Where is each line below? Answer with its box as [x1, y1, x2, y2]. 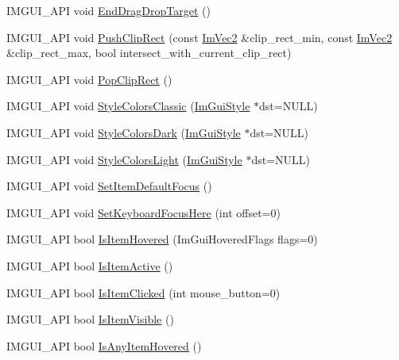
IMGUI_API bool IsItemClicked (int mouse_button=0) [6, 284, 281, 301]
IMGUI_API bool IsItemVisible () [6, 311, 174, 327]
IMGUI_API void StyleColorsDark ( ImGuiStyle [6, 124, 241, 140]
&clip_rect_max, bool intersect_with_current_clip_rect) [6, 44, 292, 61]
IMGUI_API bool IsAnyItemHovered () [6, 337, 202, 354]
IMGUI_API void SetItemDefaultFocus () [6, 178, 212, 194]
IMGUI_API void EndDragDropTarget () [6, 2, 211, 18]
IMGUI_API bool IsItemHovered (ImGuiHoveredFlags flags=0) [6, 231, 318, 247]
